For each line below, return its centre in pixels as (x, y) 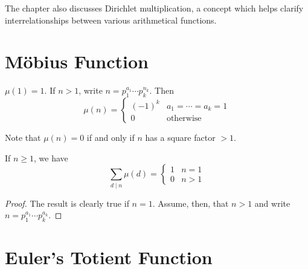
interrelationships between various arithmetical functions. (111, 20)
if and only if (111, 138)
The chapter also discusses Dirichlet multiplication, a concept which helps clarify (154, 8)
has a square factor (180, 138)
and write (272, 203)
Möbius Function (77, 61)
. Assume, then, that (191, 203)
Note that (23, 138)
